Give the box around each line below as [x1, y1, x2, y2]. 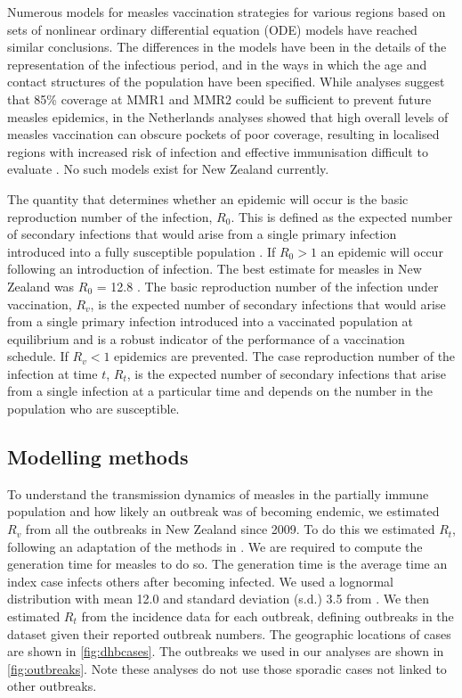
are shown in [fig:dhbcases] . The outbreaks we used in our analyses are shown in [7, 642, 444, 661]
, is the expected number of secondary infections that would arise [90, 294, 446, 313]
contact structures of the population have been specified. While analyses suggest [7, 72, 445, 91]
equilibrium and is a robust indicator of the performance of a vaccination [7, 329, 405, 348]
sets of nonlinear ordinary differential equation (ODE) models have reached [7, 20, 417, 38]
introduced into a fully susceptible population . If [7, 242, 276, 260]
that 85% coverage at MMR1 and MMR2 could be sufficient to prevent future [7, 89, 432, 108]
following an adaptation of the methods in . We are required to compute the [7, 537, 423, 555]
